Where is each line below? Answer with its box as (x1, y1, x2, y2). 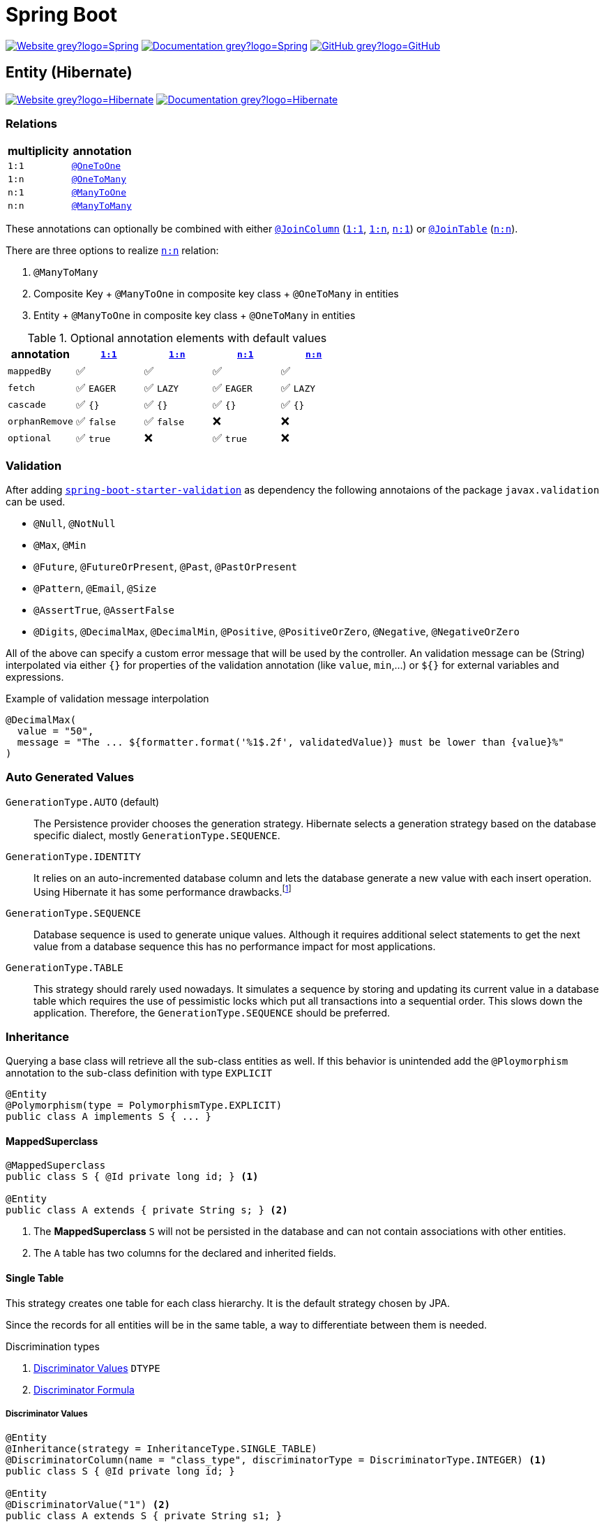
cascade (8, 399, 46, 410)
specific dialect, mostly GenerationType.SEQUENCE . (33, 829, 280, 841)
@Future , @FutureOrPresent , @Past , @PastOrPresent (33, 561, 297, 573)
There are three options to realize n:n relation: (6, 244, 219, 257)
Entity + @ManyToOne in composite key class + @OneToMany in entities (33, 309, 356, 322)
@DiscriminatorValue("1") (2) (6, 1499, 171, 1511)
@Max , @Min (33, 539, 86, 552)
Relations (6, 116, 58, 131)
